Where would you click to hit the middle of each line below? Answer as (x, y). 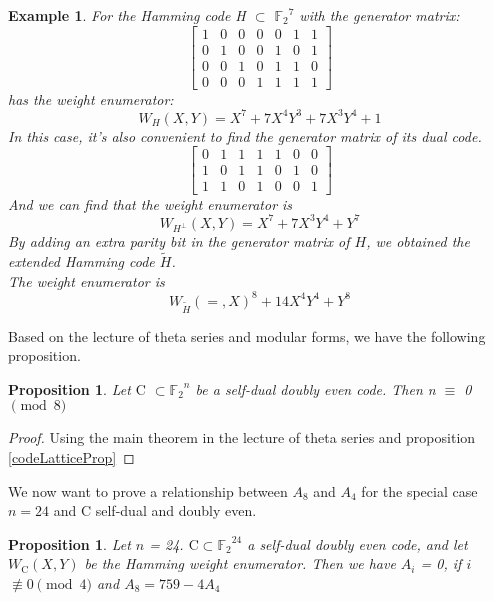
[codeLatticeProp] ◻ (71, 456)
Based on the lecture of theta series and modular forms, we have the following (247, 335)
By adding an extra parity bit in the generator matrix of (179, 241)
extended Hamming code (81, 261)
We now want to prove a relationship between (148, 490)
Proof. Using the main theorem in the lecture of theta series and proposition (242, 437)
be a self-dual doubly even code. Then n (315, 388)
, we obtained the (418, 241)
